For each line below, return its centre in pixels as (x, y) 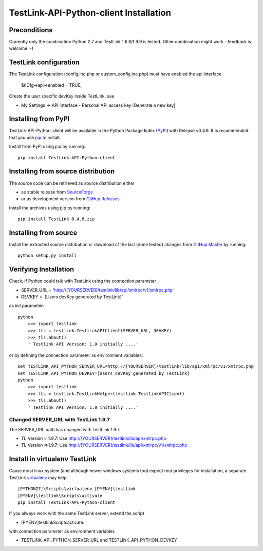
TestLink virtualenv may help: (38, 477)
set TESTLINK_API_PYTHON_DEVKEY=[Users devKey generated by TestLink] (104, 373)
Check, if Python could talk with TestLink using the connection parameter (83, 281)
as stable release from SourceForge (57, 192)
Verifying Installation (41, 270)
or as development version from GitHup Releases (70, 199)
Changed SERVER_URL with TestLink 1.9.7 (59, 420)
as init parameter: (27, 306)
